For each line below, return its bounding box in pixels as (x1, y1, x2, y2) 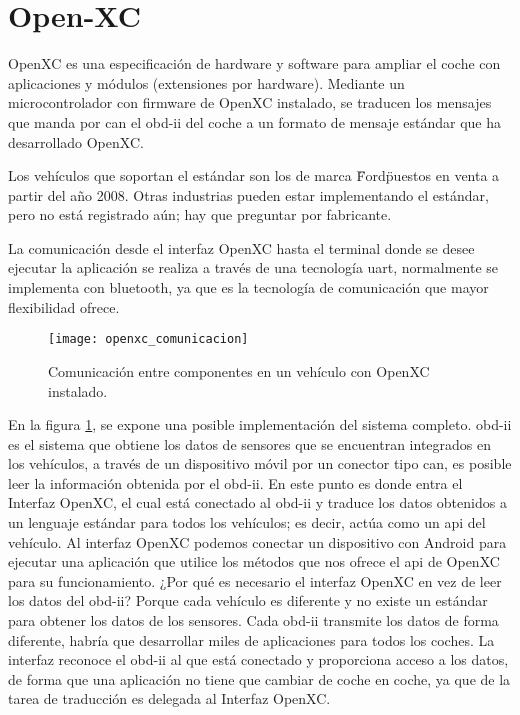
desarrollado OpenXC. (8, 131, 144, 152)
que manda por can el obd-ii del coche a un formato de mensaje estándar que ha (8, 111, 501, 132)
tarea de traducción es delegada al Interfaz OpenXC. (8, 688, 331, 709)
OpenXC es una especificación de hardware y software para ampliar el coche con (8, 53, 501, 74)
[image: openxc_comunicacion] (48, 332, 249, 347)
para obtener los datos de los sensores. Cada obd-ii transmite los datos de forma (8, 610, 499, 631)
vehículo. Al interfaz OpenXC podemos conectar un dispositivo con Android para (8, 531, 507, 552)
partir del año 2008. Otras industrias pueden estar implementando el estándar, (8, 184, 489, 205)
